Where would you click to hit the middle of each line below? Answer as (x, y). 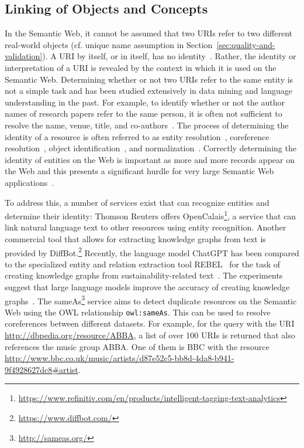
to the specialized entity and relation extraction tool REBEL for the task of (143, 264)
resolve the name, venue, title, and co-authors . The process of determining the (147, 125)
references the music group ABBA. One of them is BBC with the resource (137, 346)
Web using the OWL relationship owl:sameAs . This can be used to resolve (138, 312)
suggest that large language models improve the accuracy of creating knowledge (147, 286)
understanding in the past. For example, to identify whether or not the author (145, 102)
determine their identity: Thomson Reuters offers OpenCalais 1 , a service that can (151, 215)
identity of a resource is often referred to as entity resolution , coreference (137, 136)
